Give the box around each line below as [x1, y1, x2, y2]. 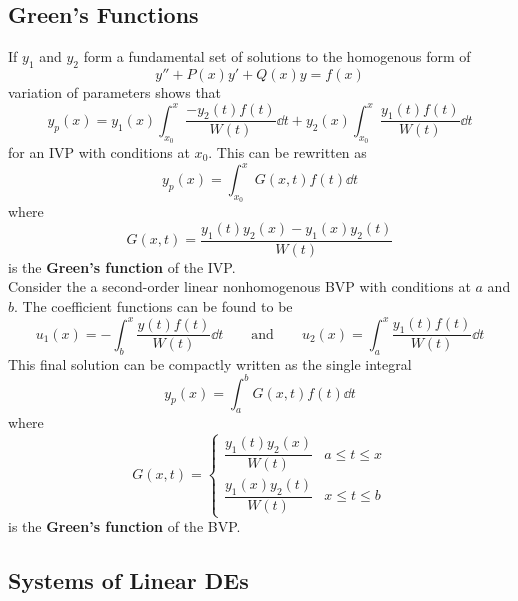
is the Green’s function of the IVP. [8, 256, 236, 277]
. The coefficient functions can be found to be [14, 295, 293, 316]
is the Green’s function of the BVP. [8, 516, 241, 537]
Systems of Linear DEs [8, 565, 249, 596]
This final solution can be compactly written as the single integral [8, 353, 412, 374]
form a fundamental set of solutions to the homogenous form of [83, 46, 471, 67]
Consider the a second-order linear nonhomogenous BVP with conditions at [8, 276, 471, 297]
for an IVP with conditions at [8, 142, 190, 163]
